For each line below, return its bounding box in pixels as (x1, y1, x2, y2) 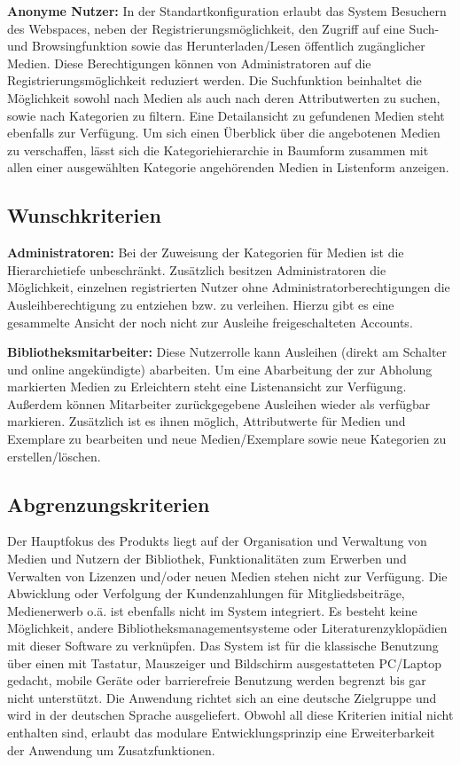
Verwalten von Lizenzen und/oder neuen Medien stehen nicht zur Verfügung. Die (7, 566, 448, 585)
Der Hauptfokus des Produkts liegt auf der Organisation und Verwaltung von (7, 532, 427, 550)
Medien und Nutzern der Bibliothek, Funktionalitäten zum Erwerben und (7, 549, 407, 568)
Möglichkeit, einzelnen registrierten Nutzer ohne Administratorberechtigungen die (7, 278, 450, 296)
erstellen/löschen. (7, 446, 101, 465)
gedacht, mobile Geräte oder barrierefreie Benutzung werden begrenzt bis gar (7, 671, 426, 690)
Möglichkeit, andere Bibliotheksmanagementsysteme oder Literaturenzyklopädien (7, 619, 448, 637)
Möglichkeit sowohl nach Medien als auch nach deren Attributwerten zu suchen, (7, 88, 441, 106)
